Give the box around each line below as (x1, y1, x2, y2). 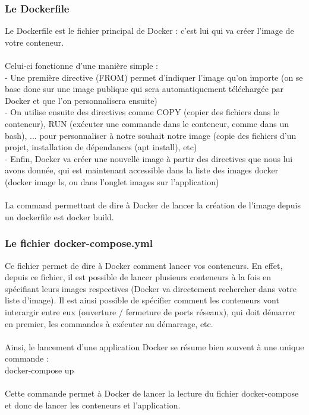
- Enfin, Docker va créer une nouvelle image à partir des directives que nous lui (5, 152, 293, 164)
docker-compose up (5, 363, 74, 376)
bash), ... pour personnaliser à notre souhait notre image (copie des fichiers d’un (5, 129, 297, 141)
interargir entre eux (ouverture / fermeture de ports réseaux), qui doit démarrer (5, 305, 296, 318)
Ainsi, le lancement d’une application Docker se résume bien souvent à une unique (5, 340, 304, 353)
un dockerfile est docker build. (5, 210, 114, 223)
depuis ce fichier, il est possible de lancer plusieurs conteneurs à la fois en (5, 271, 271, 283)
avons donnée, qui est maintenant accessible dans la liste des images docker (5, 164, 279, 176)
